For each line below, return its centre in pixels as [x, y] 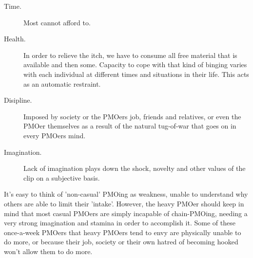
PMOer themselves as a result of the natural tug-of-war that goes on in [130, 126]
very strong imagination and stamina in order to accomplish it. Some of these [120, 223]
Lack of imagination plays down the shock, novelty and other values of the [135, 168]
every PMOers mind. [55, 135]
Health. [15, 39]
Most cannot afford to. [57, 22]
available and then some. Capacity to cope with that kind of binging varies [135, 64]
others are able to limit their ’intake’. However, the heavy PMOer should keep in [124, 203]
